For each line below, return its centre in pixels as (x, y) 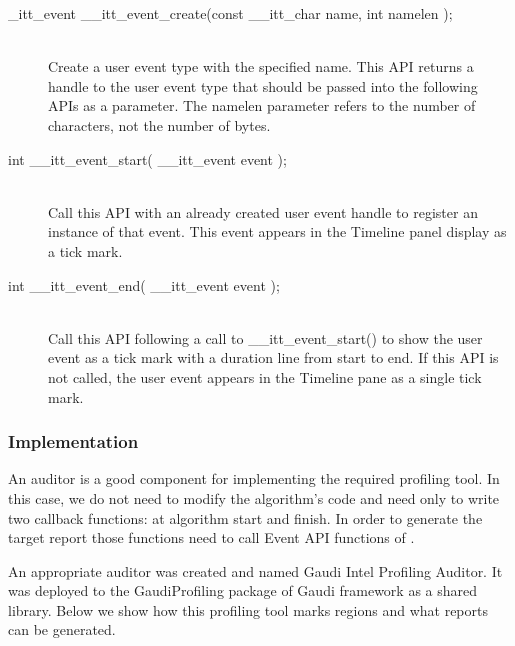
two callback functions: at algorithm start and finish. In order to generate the (245, 517)
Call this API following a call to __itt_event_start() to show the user (265, 337)
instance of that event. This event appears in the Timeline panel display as (277, 231)
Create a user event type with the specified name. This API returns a (261, 66)
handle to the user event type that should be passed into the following (263, 85)
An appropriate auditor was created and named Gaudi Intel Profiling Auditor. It (255, 570)
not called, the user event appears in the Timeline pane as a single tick (265, 376)
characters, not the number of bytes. (159, 124)
